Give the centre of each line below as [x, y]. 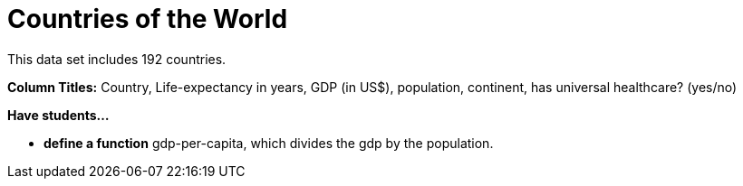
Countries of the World [148, 19]
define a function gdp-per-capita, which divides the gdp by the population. [269, 143]
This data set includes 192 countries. [117, 59]
